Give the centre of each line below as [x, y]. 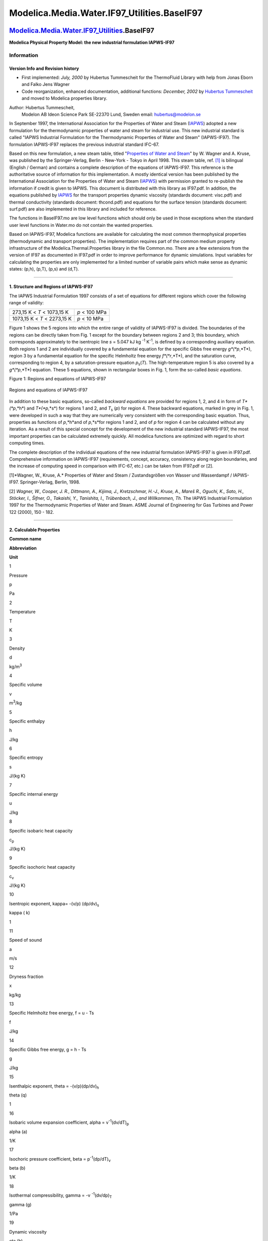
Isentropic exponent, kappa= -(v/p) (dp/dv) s [54, 904]
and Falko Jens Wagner [46, 84]
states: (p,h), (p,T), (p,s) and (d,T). [44, 269]
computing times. [27, 443]
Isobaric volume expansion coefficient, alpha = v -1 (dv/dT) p [69, 1122]
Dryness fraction [26, 976]
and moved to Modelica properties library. [65, 98]
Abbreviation [23, 548]
